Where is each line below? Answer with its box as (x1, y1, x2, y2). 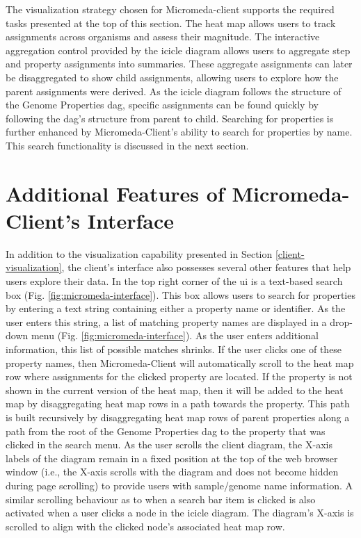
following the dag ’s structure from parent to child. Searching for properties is (6, 111, 334, 125)
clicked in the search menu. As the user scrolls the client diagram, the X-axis (6, 437, 332, 452)
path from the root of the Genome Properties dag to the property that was (6, 423, 326, 438)
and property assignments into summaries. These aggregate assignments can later (6, 56, 353, 71)
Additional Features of (6, 179, 225, 207)
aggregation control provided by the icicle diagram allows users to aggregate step (6, 42, 351, 57)
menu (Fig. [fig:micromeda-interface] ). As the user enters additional (31, 328, 319, 343)
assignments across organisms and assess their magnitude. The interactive (6, 29, 320, 44)
